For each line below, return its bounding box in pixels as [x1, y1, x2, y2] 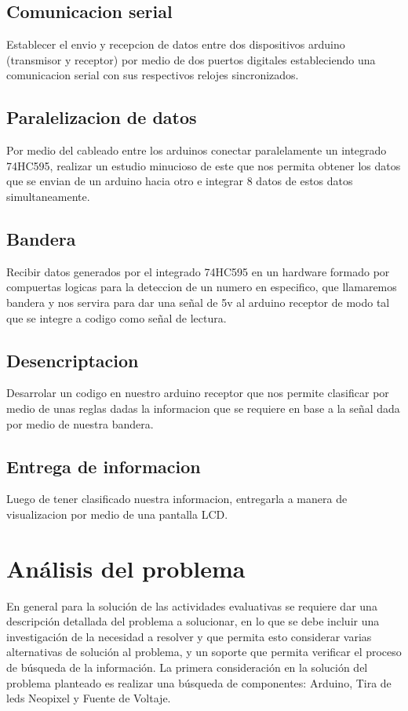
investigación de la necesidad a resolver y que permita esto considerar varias [6, 628, 372, 644]
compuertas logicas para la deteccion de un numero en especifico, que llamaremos [6, 279, 397, 295]
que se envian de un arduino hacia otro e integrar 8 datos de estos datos [6, 173, 353, 189]
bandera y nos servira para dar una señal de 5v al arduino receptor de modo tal [6, 294, 390, 310]
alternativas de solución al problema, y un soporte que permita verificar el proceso [6, 644, 402, 660]
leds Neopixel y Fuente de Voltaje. [6, 690, 171, 706]
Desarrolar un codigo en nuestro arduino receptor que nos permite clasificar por [6, 385, 389, 401]
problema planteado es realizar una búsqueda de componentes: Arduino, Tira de [6, 674, 392, 691]
